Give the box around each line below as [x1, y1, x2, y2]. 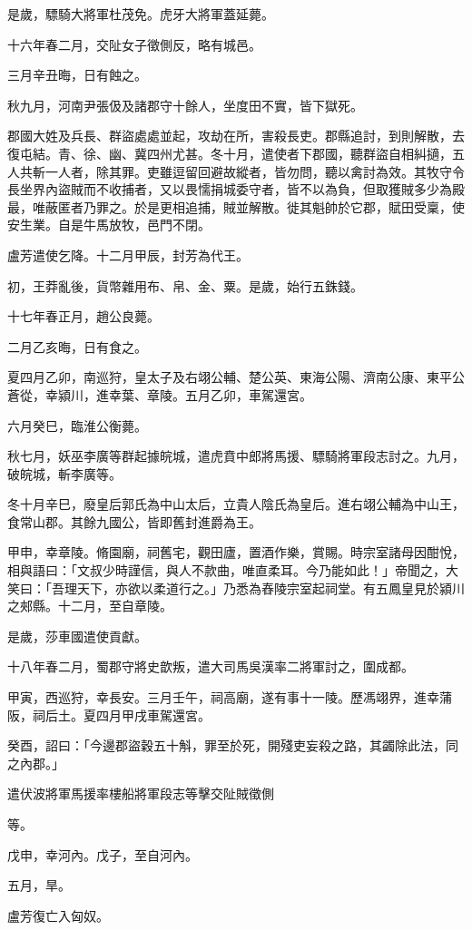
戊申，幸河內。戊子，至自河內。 [7, 845, 198, 864]
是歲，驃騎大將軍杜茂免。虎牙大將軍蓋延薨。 [7, 5, 274, 23]
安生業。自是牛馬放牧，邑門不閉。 [7, 215, 211, 234]
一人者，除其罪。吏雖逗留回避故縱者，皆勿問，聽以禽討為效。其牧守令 [44, 162, 465, 181]
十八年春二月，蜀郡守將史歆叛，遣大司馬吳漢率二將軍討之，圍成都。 [7, 657, 414, 676]
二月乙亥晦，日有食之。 [7, 337, 147, 356]
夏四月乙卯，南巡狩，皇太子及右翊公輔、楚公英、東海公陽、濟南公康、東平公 [7, 367, 465, 387]
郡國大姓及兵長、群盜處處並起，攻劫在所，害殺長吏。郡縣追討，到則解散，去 [7, 126, 465, 145]
